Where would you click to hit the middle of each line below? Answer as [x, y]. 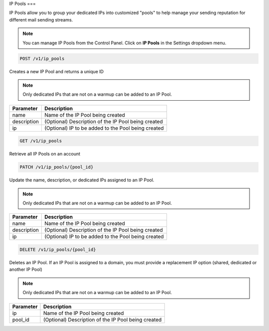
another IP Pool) [26, 270]
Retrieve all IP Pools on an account [45, 154]
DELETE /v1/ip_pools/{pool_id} [58, 250]
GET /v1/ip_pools [41, 141]
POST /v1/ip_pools [42, 58]
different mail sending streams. [41, 19]
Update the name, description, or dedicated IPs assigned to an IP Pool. [82, 180]
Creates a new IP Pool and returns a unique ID [57, 71]
